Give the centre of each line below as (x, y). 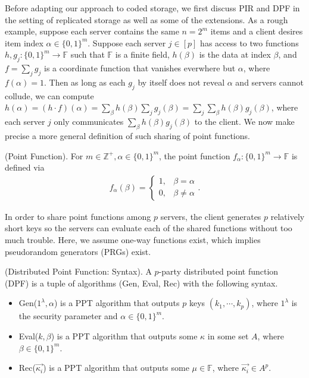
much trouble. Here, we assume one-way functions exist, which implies (133, 239)
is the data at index (235, 54)
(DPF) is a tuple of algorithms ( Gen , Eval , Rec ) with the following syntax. (141, 283)
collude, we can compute (49, 95)
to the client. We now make (244, 122)
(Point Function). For (44, 155)
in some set (228, 336)
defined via (25, 167)
